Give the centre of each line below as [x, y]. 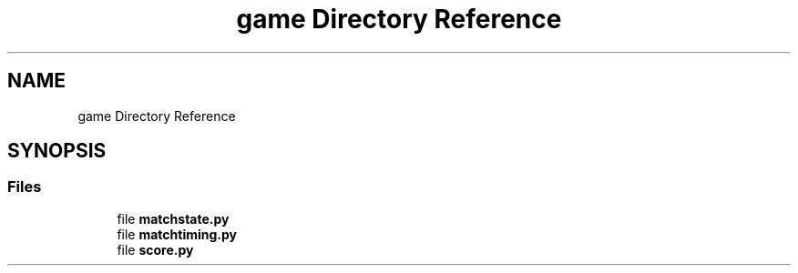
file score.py [155, 249]
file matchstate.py [173, 218]
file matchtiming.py [177, 234]
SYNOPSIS [57, 151]
